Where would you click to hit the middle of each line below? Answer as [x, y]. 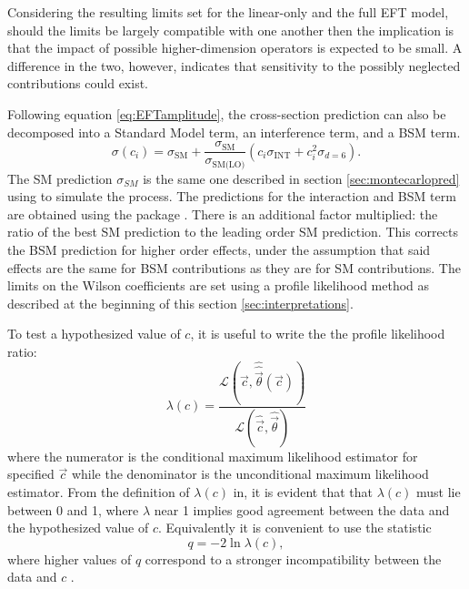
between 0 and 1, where [73, 509]
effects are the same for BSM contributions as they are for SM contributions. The [234, 267]
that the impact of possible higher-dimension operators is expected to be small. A [235, 48]
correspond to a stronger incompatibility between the [293, 559]
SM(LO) [229, 164]
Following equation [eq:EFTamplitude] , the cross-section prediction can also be [227, 113]
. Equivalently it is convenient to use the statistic [294, 528]
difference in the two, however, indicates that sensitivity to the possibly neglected [234, 65]
